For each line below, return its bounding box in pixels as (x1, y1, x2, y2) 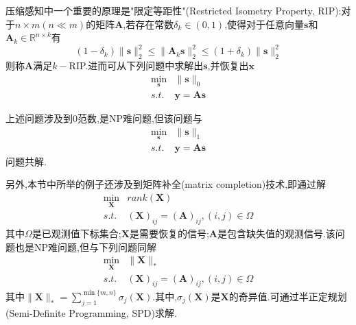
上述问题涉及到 (5, 110, 73, 125)
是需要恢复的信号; (129, 226, 209, 241)
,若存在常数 (123, 16, 174, 31)
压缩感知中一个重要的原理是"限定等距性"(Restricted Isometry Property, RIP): (5, 3, 342, 17)
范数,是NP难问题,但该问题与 (78, 110, 202, 125)
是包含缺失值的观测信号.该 (217, 226, 335, 241)
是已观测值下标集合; (32, 226, 121, 241)
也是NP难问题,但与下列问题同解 (14, 239, 156, 254)
